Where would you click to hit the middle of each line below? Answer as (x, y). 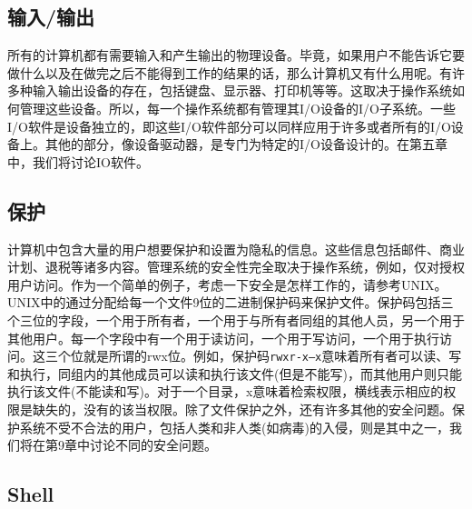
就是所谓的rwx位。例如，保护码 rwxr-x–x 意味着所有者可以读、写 (272, 356)
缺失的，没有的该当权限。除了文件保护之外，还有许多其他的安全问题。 (242, 409)
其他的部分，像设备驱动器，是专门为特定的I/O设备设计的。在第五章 (246, 144)
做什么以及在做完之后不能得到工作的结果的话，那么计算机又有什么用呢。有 (230, 72)
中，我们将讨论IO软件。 (78, 161)
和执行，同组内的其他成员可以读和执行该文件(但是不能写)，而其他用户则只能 (235, 373)
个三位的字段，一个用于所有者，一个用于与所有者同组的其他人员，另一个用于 (236, 319)
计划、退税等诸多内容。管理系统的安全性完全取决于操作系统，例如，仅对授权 (236, 267)
